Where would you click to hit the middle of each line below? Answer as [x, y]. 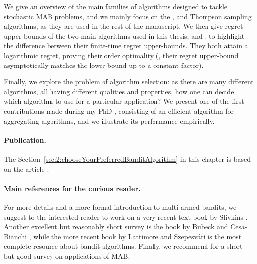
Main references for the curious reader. [72, 188]
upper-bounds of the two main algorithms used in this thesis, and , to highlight [124, 35]
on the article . [26, 168]
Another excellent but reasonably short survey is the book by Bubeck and [116, 227]
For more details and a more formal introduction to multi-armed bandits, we [120, 207]
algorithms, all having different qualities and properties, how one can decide [119, 91]
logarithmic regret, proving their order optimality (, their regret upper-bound [121, 55]
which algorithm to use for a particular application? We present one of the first [124, 101]
